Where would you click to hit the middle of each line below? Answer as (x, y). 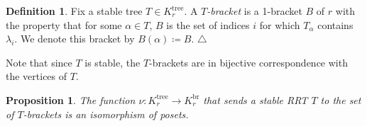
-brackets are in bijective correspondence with (248, 62)
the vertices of (37, 76)
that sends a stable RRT (256, 99)
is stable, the (113, 62)
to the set (341, 99)
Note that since (39, 62)
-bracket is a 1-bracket (254, 11)
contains (335, 24)
